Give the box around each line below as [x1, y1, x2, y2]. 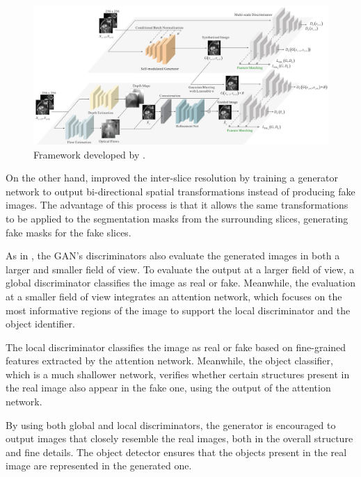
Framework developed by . [33, 147, 145, 161]
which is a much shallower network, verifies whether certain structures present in [6, 366, 350, 381]
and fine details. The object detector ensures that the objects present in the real [6, 444, 347, 459]
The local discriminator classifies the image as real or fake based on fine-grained [6, 339, 346, 354]
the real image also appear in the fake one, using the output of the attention [6, 380, 331, 395]
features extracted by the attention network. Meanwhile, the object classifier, [6, 353, 333, 368]
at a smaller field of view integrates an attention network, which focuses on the [6, 289, 342, 303]
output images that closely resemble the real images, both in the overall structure [6, 431, 353, 446]
